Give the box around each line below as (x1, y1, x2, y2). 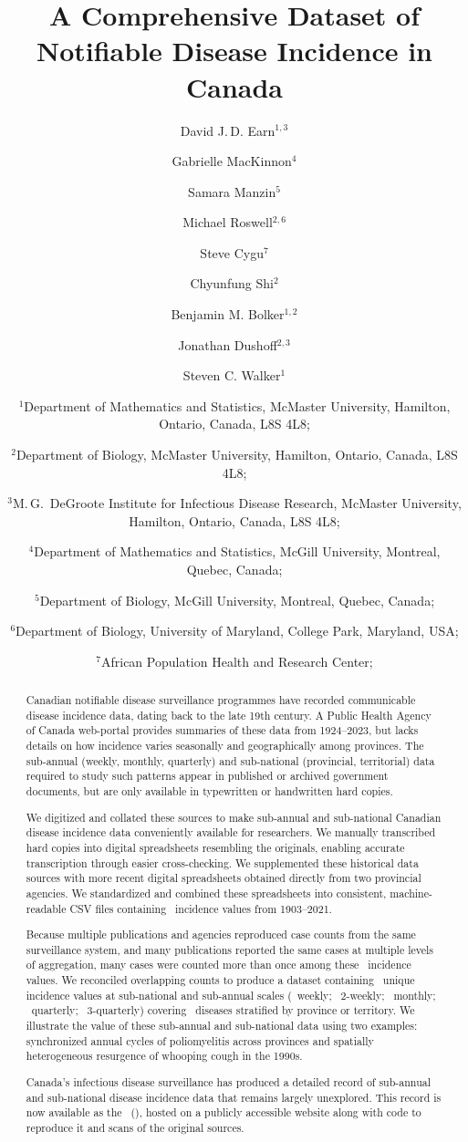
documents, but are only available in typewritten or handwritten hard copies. (26, 784, 393, 799)
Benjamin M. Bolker (171, 305, 285, 324)
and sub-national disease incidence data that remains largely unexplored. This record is (26, 1089, 442, 1105)
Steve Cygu (200, 243, 264, 262)
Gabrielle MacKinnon (172, 151, 292, 171)
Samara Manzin (188, 182, 276, 201)
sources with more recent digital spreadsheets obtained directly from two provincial (26, 870, 421, 886)
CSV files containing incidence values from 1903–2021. (69, 900, 332, 916)
